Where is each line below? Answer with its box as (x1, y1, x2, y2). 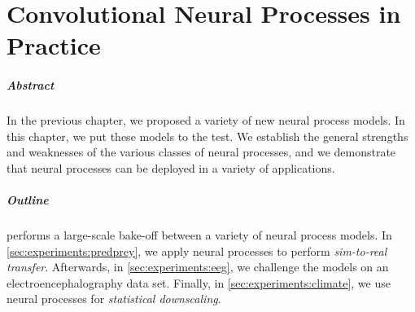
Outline (7, 191, 49, 209)
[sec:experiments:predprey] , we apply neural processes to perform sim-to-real (7, 242, 387, 259)
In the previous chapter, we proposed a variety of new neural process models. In (7, 112, 405, 129)
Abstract (7, 77, 55, 94)
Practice (7, 29, 101, 62)
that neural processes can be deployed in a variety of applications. (7, 159, 335, 176)
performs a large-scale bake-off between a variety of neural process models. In (7, 226, 392, 244)
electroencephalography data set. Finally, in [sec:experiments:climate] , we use (7, 274, 391, 291)
